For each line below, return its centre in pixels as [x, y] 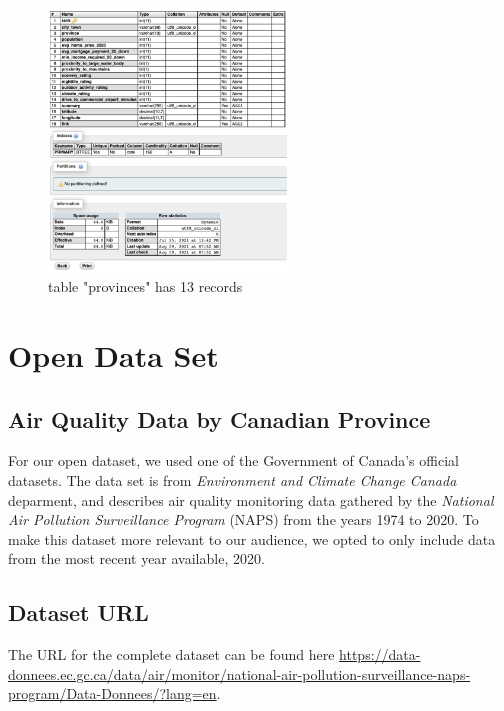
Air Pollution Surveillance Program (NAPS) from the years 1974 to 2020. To [243, 519]
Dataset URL [78, 612]
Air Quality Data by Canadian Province [219, 418]
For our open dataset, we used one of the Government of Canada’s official [233, 460]
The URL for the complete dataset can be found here [171, 654]
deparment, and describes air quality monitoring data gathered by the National [251, 499]
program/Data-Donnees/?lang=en [112, 693]
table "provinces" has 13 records [145, 286]
